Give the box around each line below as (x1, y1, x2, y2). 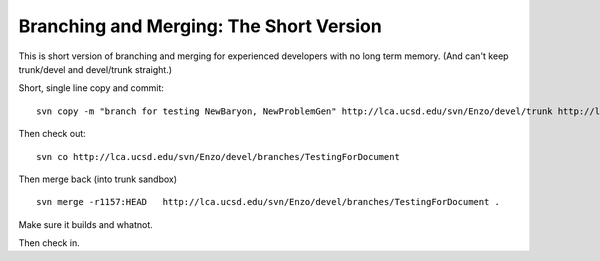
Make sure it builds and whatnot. (18, 218, 154, 230)
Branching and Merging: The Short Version (18, 15, 382, 37)
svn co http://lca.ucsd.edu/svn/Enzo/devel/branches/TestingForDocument (36, 151, 400, 162)
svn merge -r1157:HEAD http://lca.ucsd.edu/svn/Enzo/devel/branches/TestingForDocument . (36, 196, 500, 208)
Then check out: (18, 128, 87, 140)
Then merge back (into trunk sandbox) (18, 173, 178, 185)
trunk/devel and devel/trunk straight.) (18, 63, 173, 75)
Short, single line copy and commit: (18, 82, 165, 94)
